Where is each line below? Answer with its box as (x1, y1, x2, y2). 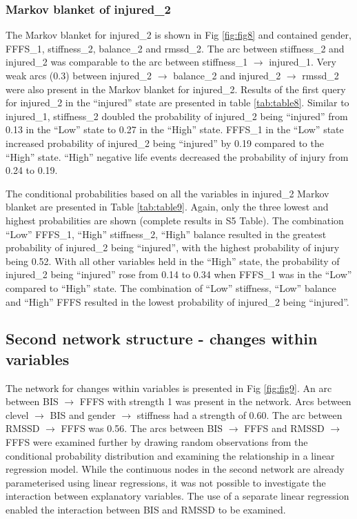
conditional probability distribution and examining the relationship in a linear (6, 448, 335, 462)
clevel (6, 407, 29, 422)
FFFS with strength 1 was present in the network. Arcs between (79, 394, 351, 409)
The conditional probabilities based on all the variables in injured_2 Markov (6, 186, 329, 200)
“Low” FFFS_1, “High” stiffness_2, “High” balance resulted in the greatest (6, 226, 327, 241)
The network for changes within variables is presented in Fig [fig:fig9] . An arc (6, 380, 332, 395)
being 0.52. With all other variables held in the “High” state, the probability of (6, 253, 340, 268)
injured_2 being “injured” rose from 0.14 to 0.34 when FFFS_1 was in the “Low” (6, 267, 352, 282)
